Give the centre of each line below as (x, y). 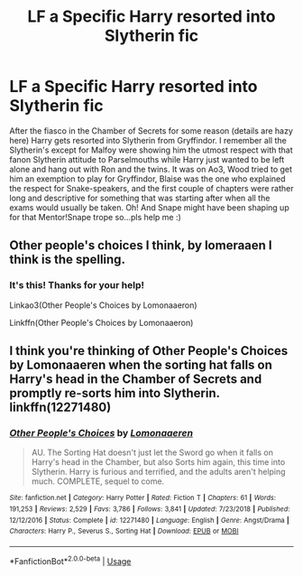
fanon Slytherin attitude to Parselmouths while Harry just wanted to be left (147, 159)
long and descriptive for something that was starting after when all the (140, 198)
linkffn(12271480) (60, 408)
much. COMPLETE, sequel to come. (98, 481)
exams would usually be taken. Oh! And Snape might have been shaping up (150, 207)
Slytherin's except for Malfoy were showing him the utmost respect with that (151, 150)
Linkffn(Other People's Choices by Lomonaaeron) (101, 322)
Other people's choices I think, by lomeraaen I (141, 246)
